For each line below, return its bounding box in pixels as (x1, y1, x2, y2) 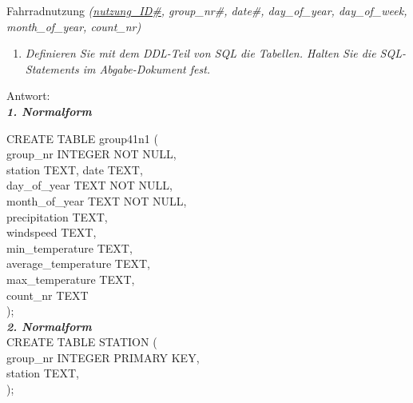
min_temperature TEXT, (6, 239, 133, 256)
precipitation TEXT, (6, 208, 108, 225)
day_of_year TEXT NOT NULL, (6, 177, 173, 194)
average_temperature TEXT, (6, 255, 150, 272)
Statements (25, 60, 79, 77)
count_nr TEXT (6, 286, 89, 303)
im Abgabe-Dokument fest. (82, 60, 211, 77)
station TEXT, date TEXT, (6, 161, 143, 178)
